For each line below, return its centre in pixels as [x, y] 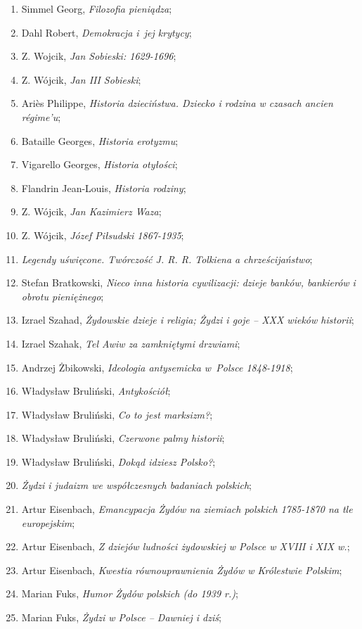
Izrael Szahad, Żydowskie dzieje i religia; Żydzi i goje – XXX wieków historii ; [188, 320]
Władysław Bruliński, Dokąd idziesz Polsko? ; [118, 461]
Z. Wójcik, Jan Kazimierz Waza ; [91, 211]
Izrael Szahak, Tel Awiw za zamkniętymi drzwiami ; [131, 343]
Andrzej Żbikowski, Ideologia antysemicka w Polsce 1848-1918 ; [157, 367]
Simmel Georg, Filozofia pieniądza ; [97, 8]
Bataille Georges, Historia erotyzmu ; [100, 140]
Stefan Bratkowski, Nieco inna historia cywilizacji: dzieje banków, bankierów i [188, 282]
